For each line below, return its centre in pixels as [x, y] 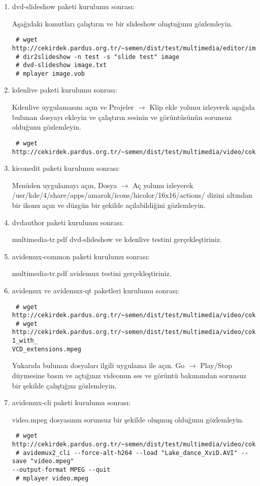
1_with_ [25, 341]
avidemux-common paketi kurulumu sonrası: [81, 256]
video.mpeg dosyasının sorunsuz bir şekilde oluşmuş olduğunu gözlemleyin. [128, 419]
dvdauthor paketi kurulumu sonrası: [68, 222]
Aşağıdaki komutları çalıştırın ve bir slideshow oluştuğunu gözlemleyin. [122, 23]
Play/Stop [216, 365]
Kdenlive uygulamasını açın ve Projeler [73, 107]
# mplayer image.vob [50, 73]
